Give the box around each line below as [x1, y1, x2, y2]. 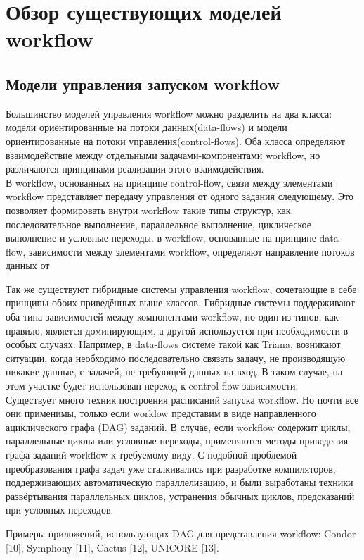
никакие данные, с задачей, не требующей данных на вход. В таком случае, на [6, 364, 343, 379]
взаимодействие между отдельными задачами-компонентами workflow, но [6, 147, 320, 162]
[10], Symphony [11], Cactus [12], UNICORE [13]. [6, 540, 219, 554]
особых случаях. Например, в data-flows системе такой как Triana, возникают [6, 337, 341, 351]
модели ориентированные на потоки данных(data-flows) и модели [6, 120, 287, 135]
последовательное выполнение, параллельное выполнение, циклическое [6, 216, 311, 231]
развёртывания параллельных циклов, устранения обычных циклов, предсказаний [6, 488, 355, 503]
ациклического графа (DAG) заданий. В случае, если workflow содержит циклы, [6, 419, 351, 434]
